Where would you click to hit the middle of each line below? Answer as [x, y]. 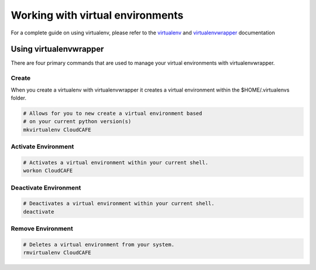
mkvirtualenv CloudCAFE [57, 129]
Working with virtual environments [97, 15]
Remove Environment [42, 229]
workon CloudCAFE [48, 171]
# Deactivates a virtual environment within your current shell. [119, 204]
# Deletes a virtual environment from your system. [99, 244]
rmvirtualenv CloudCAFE [57, 253]
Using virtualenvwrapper [57, 49]
